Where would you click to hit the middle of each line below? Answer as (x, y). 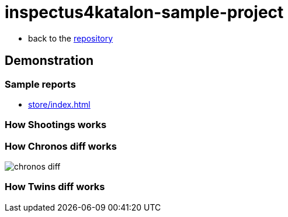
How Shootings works (56, 125)
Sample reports (40, 84)
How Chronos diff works (61, 146)
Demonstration (49, 61)
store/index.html (59, 104)
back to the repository (71, 38)
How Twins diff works (55, 187)
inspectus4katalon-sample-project (144, 12)
